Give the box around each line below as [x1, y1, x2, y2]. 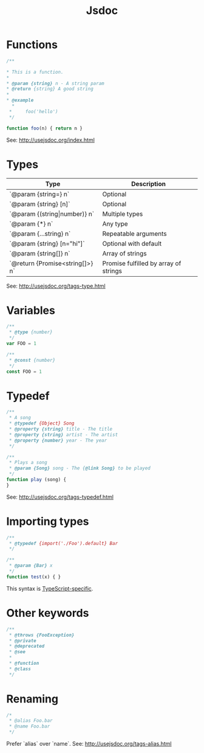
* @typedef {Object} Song [8, 420, 75, 426]
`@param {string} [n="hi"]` [9, 239, 85, 248]
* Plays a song [8, 460, 47, 466]
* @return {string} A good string [6, 86, 94, 92]
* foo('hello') [8, 108, 59, 114]
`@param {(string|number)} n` [9, 209, 95, 218]
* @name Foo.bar [8, 723, 50, 730]
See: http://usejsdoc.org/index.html [6, 136, 95, 144]
